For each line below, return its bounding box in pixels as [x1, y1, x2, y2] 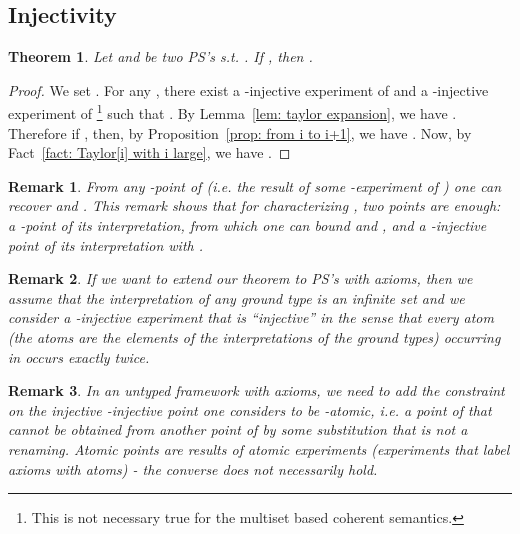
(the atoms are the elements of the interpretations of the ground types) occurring [8, 326, 501, 347]
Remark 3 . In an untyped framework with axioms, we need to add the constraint [8, 380, 505, 401]
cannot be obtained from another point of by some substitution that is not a [8, 419, 468, 440]
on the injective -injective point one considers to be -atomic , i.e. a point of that [8, 399, 492, 420]
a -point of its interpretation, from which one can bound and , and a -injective [8, 215, 487, 236]
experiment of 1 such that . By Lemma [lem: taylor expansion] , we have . [8, 100, 457, 124]
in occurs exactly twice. [8, 346, 150, 367]
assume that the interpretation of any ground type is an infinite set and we [8, 287, 465, 308]
